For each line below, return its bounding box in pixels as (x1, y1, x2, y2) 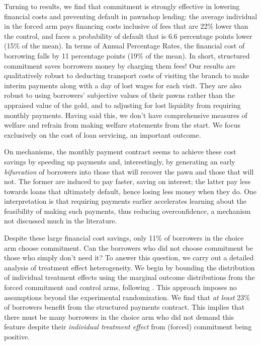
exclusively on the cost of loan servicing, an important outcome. (4, 129, 201, 140)
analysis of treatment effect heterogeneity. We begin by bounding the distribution (4, 262, 255, 272)
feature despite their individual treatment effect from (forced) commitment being (4, 321, 252, 332)
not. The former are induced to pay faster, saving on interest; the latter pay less (4, 176, 251, 187)
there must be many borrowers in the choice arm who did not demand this (4, 311, 234, 322)
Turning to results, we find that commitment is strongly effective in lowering (4, 1, 240, 11)
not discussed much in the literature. (4, 215, 117, 226)
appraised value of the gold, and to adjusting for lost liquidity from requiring (4, 99, 241, 110)
